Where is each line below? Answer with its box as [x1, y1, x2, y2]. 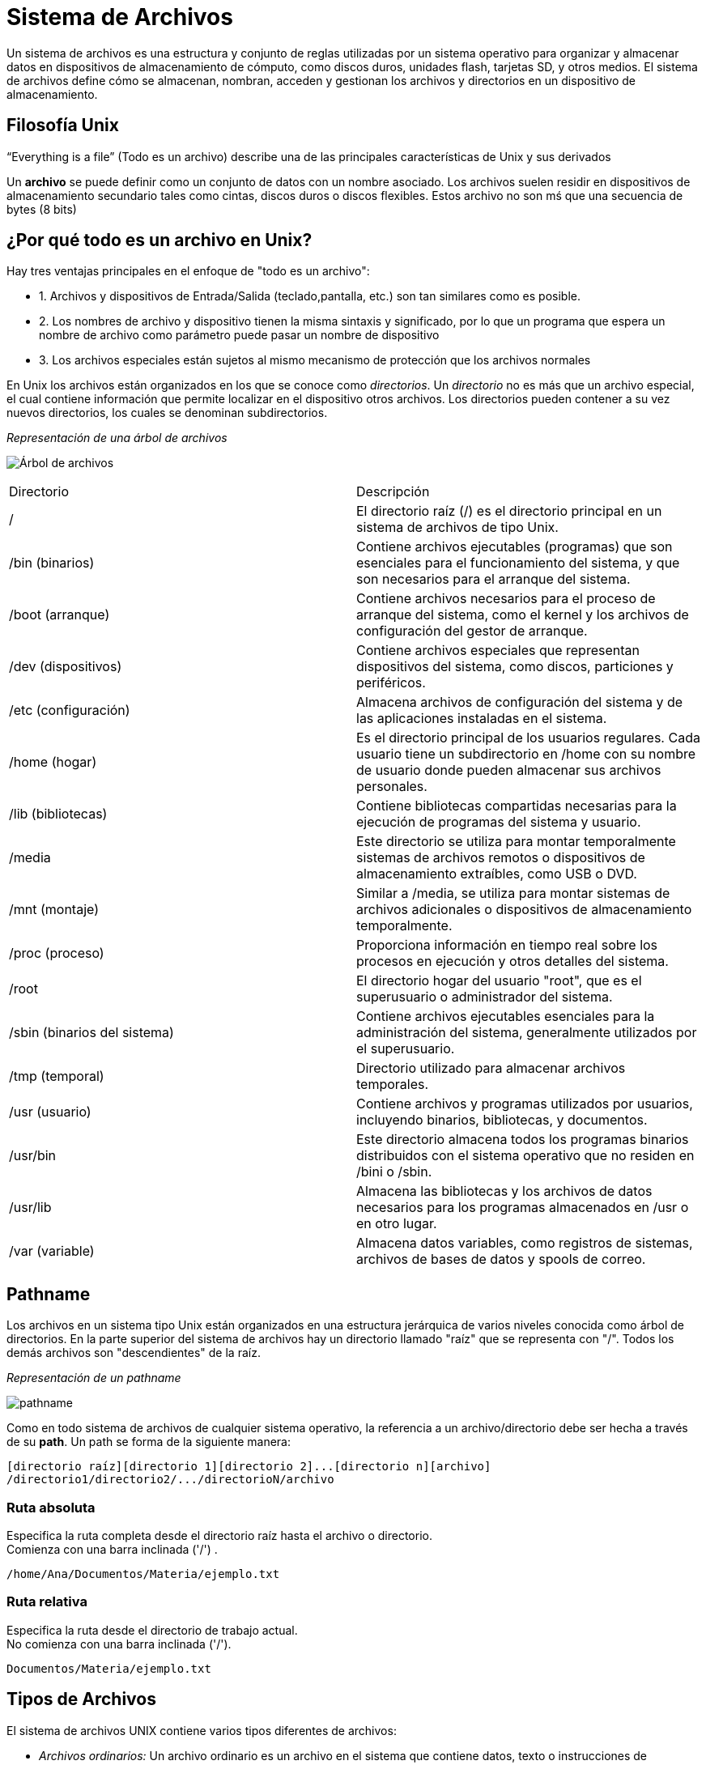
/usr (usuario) [9, 1104, 91, 1121]
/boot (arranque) [9, 606, 110, 623]
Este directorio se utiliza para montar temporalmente [356, 833, 676, 850]
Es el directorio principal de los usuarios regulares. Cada [356, 729, 700, 746]
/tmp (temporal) [9, 1068, 104, 1085]
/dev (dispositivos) [9, 658, 122, 675]
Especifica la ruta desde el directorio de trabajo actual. [6, 1623, 298, 1637]
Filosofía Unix [6, 115, 119, 136]
